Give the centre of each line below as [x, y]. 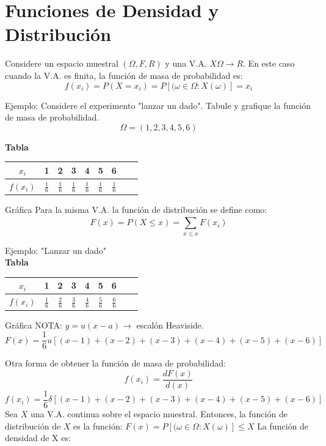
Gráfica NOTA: [34, 325]
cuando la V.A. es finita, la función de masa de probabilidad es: [124, 75]
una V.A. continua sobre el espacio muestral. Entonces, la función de [159, 413]
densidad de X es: [38, 438]
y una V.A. [186, 63]
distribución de [33, 426]
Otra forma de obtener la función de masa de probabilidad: [115, 363]
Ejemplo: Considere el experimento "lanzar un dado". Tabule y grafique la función [158, 105]
